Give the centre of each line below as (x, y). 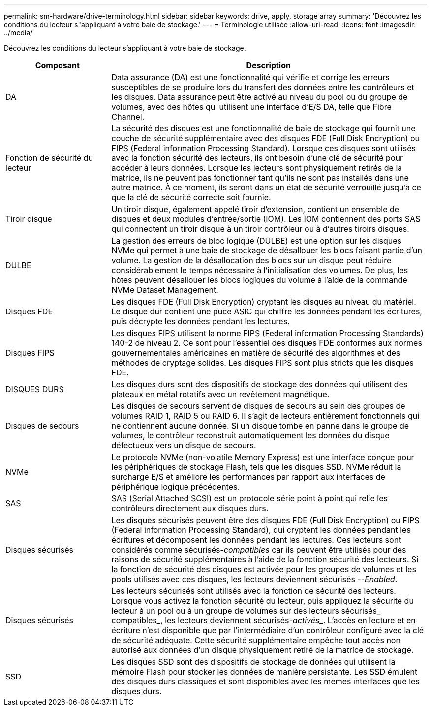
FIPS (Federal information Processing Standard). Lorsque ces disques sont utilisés (263, 148)
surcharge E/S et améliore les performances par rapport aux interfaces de (248, 477)
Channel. (128, 117)
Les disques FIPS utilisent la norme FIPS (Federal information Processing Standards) (267, 333)
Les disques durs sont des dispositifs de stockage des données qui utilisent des (260, 384)
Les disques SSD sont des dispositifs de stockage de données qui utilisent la (253, 662)
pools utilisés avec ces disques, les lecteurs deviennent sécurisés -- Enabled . (254, 579)
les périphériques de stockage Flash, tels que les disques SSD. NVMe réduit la (256, 467)
